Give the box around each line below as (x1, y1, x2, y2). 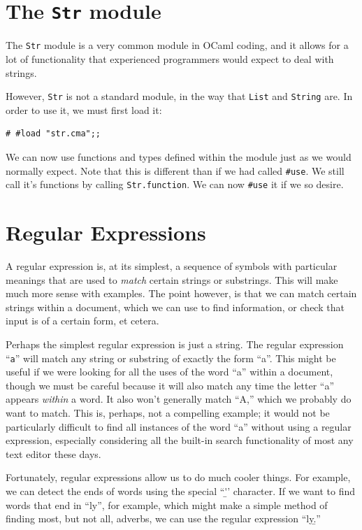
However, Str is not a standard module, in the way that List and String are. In (6, 89, 353, 103)
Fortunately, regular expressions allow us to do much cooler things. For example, (6, 470, 351, 485)
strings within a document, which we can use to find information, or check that (6, 299, 345, 314)
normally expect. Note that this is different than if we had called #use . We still (6, 163, 345, 178)
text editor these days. (6, 446, 101, 461)
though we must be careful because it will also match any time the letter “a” (6, 378, 335, 392)
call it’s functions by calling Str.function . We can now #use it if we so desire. (6, 177, 344, 192)
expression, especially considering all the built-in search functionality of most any (6, 433, 354, 447)
